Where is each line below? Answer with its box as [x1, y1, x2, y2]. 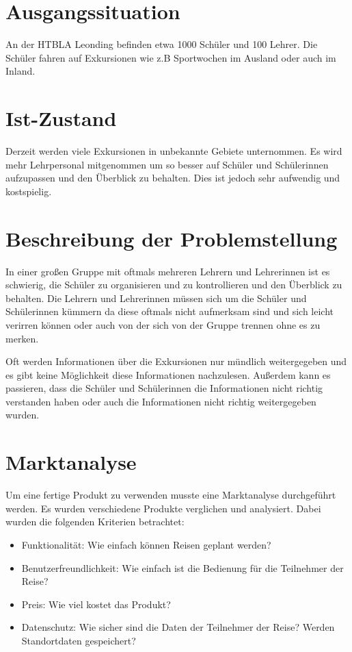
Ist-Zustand [5, 104, 117, 132]
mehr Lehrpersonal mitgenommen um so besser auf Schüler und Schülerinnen [5, 157, 329, 171]
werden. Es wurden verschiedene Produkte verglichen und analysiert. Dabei [5, 501, 321, 515]
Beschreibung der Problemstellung [5, 224, 338, 252]
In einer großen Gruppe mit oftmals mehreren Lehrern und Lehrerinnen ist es [5, 264, 330, 278]
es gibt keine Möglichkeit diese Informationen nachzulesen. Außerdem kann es [5, 367, 331, 381]
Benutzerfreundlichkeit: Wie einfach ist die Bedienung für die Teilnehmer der [21, 560, 344, 575]
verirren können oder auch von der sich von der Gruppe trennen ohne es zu [5, 317, 321, 331]
